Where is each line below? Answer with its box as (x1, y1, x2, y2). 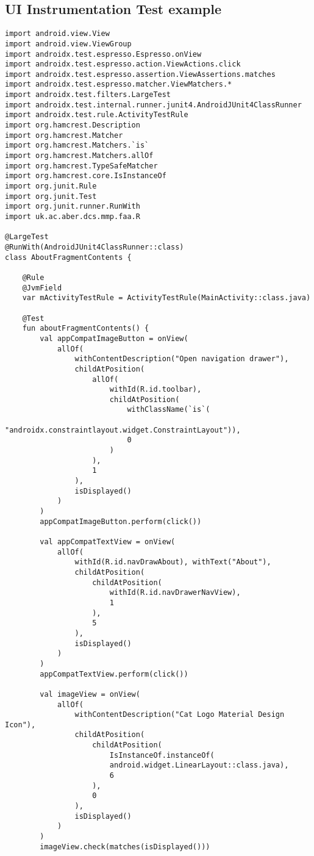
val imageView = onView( (40, 689, 140, 699)
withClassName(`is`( (127, 405, 210, 414)
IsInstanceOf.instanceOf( (109, 750, 215, 760)
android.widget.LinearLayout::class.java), (109, 761, 289, 770)
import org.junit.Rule (5, 182, 97, 191)
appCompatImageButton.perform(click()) (40, 517, 202, 526)
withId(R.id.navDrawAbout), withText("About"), (74, 558, 271, 567)
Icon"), (5, 720, 36, 729)
